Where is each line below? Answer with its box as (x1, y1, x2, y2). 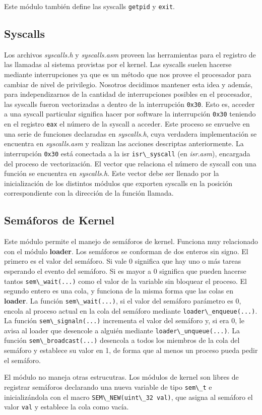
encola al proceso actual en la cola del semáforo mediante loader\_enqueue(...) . (4, 305, 257, 316)
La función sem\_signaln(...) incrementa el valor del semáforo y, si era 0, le (4, 315, 244, 326)
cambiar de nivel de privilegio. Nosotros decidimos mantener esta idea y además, (4, 79, 253, 89)
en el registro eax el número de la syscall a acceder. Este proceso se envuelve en (4, 118, 250, 129)
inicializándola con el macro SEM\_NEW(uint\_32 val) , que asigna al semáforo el (4, 391, 253, 402)
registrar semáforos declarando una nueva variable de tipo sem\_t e (4, 381, 212, 392)
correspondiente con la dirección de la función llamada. (4, 188, 174, 198)
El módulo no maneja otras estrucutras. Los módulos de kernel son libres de (4, 372, 239, 382)
